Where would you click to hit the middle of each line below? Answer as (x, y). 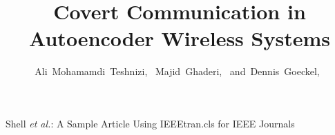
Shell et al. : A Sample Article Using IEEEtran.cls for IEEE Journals (150, 123)
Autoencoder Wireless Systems (180, 38)
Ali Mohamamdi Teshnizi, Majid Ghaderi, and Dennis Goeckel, (177, 71)
